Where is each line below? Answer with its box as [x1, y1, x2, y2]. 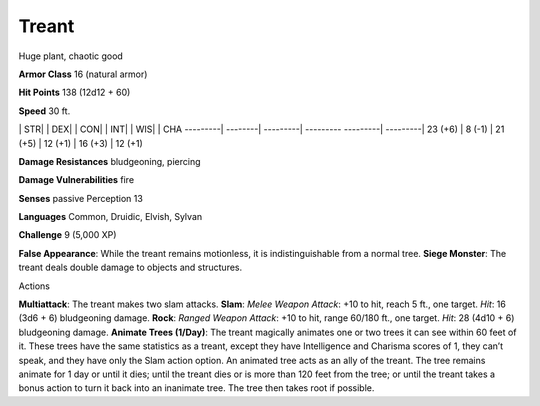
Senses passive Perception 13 [18, 192, 144, 204]
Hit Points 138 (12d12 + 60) [18, 86, 131, 99]
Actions [18, 280, 50, 292]
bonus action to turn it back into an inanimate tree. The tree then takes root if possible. [18, 382, 375, 394]
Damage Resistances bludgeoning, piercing [18, 155, 201, 167]
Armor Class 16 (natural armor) [18, 68, 148, 80]
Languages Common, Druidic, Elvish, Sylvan [18, 211, 203, 223]
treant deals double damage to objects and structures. [18, 261, 243, 274]
